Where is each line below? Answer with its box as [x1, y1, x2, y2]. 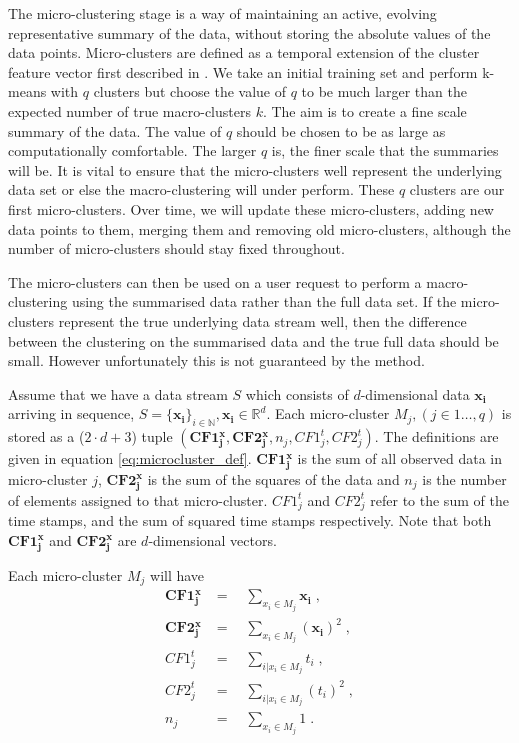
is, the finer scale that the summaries [271, 140, 499, 161]
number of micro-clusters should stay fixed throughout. [8, 238, 345, 259]
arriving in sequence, [8, 403, 135, 424]
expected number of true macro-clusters [8, 100, 251, 121]
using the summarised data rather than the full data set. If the [71, 291, 457, 312]
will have [150, 564, 205, 585]
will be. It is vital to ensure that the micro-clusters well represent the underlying [8, 159, 502, 180]
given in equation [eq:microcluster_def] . [8, 448, 252, 469]
